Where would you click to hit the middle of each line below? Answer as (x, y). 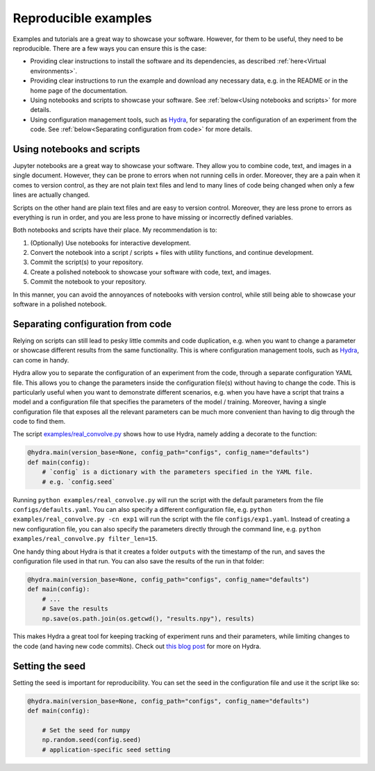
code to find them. (39, 422)
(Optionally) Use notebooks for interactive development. (110, 242)
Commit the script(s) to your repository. (87, 262)
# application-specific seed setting (106, 749)
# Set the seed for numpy (86, 730)
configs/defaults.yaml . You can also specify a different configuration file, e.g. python (142, 509)
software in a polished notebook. (60, 304)
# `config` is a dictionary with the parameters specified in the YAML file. (178, 472)
